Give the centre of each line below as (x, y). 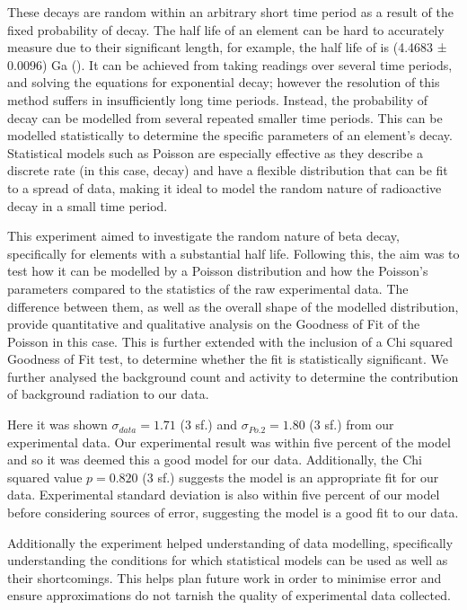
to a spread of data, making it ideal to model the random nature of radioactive (225, 187)
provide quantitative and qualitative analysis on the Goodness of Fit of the (214, 324)
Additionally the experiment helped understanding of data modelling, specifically (230, 542)
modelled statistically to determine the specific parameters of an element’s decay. (230, 135)
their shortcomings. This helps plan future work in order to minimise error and (225, 577)
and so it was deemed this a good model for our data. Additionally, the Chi (215, 460)
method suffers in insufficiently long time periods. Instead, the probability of (217, 99)
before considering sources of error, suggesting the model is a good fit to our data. (233, 513)
